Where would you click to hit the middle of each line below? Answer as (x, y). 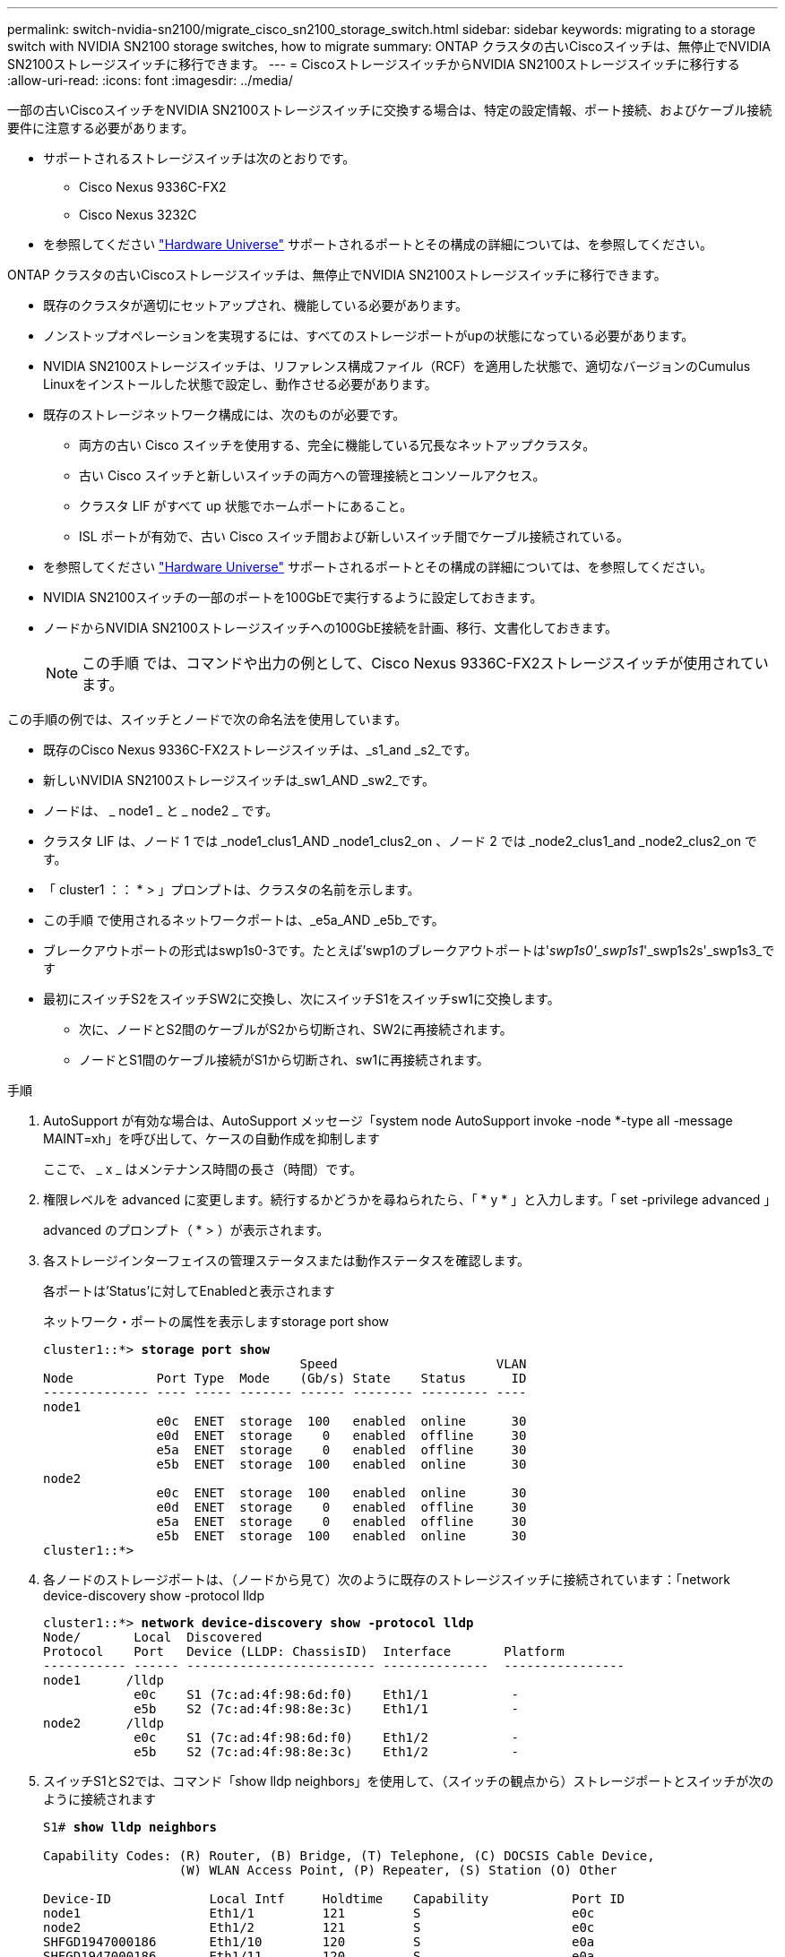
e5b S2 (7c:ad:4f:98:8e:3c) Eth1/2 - (327, 1752)
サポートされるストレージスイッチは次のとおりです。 (199, 158)
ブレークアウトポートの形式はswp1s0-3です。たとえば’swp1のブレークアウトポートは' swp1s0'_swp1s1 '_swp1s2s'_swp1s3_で (409, 950)
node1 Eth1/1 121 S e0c (319, 1913)
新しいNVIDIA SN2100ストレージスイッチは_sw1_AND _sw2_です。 (239, 780)
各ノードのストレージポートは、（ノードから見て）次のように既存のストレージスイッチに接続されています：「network (387, 1579)
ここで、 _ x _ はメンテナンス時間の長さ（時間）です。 (203, 1169)
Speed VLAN (413, 1364)
